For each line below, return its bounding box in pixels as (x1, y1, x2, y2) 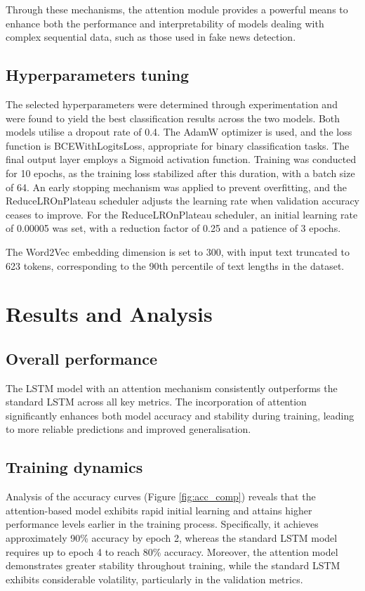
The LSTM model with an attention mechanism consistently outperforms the (6, 380, 338, 395)
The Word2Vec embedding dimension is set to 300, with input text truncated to (6, 244, 350, 259)
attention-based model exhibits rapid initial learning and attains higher (6, 502, 312, 517)
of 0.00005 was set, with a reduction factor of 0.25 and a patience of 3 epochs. (6, 221, 341, 235)
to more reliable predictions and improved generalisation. (6, 422, 251, 436)
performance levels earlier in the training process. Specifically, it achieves (6, 517, 319, 531)
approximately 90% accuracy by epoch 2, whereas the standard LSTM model (6, 531, 338, 545)
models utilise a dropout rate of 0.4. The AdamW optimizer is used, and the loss (6, 124, 352, 139)
